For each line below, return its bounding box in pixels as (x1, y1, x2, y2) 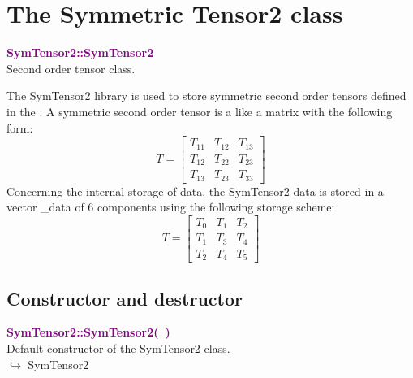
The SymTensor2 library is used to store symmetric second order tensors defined (6, 87, 407, 104)
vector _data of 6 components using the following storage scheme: (6, 198, 335, 215)
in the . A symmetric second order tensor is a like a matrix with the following (6, 102, 393, 119)
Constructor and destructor (6, 285, 243, 311)
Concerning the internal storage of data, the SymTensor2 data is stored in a (6, 182, 384, 199)
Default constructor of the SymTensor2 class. (6, 340, 230, 357)
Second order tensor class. (6, 59, 136, 76)
